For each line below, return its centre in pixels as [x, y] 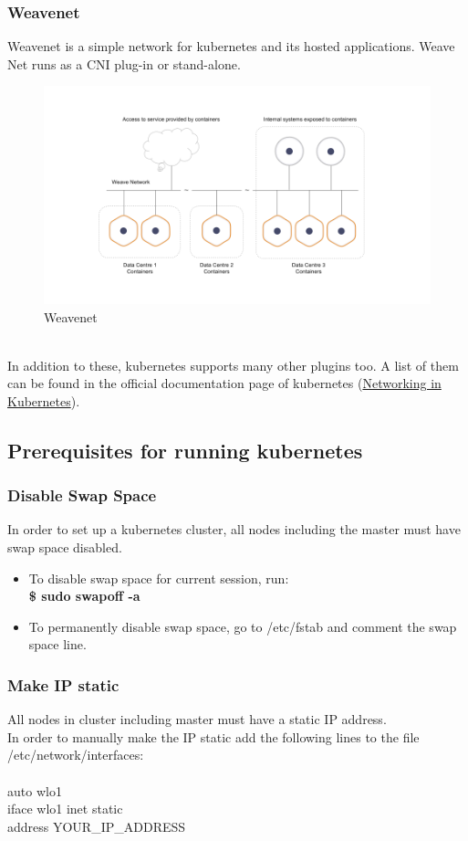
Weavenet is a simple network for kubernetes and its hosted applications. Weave [231, 46]
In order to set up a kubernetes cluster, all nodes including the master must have [234, 529]
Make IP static [63, 684]
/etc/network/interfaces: [76, 755]
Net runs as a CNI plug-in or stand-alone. [124, 63]
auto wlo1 [35, 790]
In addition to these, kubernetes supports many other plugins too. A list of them [233, 365]
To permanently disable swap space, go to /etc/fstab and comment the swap [243, 626]
